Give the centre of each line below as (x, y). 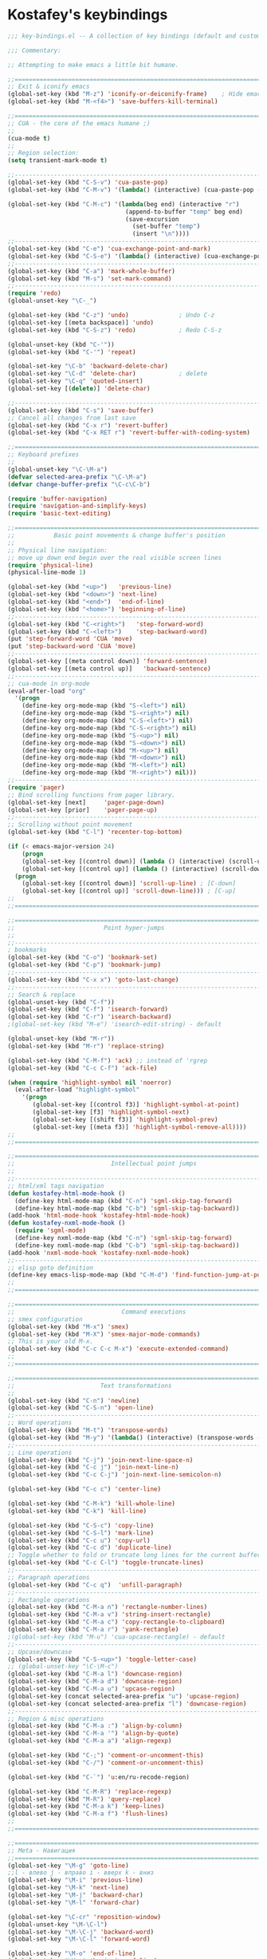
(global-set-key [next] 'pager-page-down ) (86, 802)
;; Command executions (97, 1312)
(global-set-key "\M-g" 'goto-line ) (68, 1866)
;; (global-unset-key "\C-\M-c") (63, 1667)
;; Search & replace (42, 995)
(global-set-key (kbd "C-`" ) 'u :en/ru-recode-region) (99, 1777)
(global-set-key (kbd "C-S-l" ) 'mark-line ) (81, 1533)
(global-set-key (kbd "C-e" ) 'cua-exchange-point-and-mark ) (110, 249)
